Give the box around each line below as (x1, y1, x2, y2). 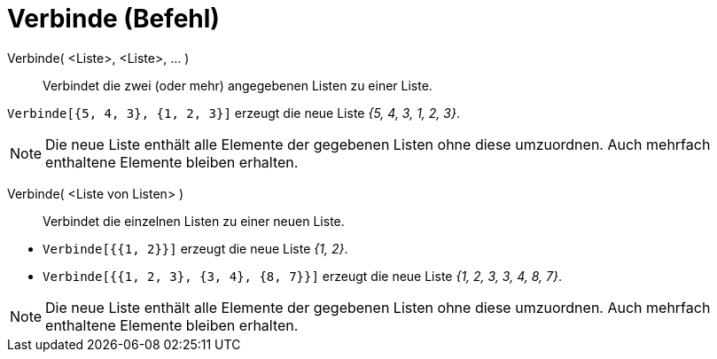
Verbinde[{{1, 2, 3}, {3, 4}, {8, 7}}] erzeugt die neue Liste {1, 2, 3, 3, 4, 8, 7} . (43, 268, 562, 284)
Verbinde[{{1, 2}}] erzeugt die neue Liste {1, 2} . (43, 240, 348, 256)
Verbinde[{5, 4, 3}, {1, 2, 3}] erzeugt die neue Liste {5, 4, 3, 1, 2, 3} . (7, 105, 460, 121)
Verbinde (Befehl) (7, 4, 220, 34)
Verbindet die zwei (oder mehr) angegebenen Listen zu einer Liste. (43, 77, 433, 93)
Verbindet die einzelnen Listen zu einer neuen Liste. (43, 213, 345, 229)
